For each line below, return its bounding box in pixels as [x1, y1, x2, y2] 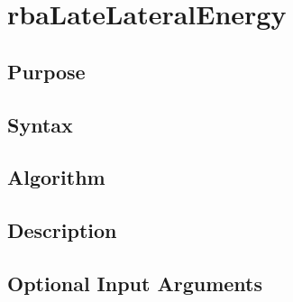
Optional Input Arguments [7, 269, 263, 297]
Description [7, 216, 117, 244]
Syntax [7, 110, 73, 138]
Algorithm [7, 163, 105, 191]
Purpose [7, 57, 86, 85]
